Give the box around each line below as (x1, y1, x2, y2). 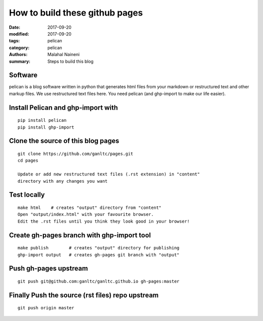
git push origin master (18, 305, 75, 311)
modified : (9, 31, 29, 37)
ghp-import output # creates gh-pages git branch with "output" (18, 252, 180, 258)
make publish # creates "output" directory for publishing (18, 245, 180, 251)
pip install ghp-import (18, 124, 75, 130)
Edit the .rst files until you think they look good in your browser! (18, 218, 190, 224)
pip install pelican (18, 117, 67, 123)
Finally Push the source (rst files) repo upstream (9, 291, 159, 299)
